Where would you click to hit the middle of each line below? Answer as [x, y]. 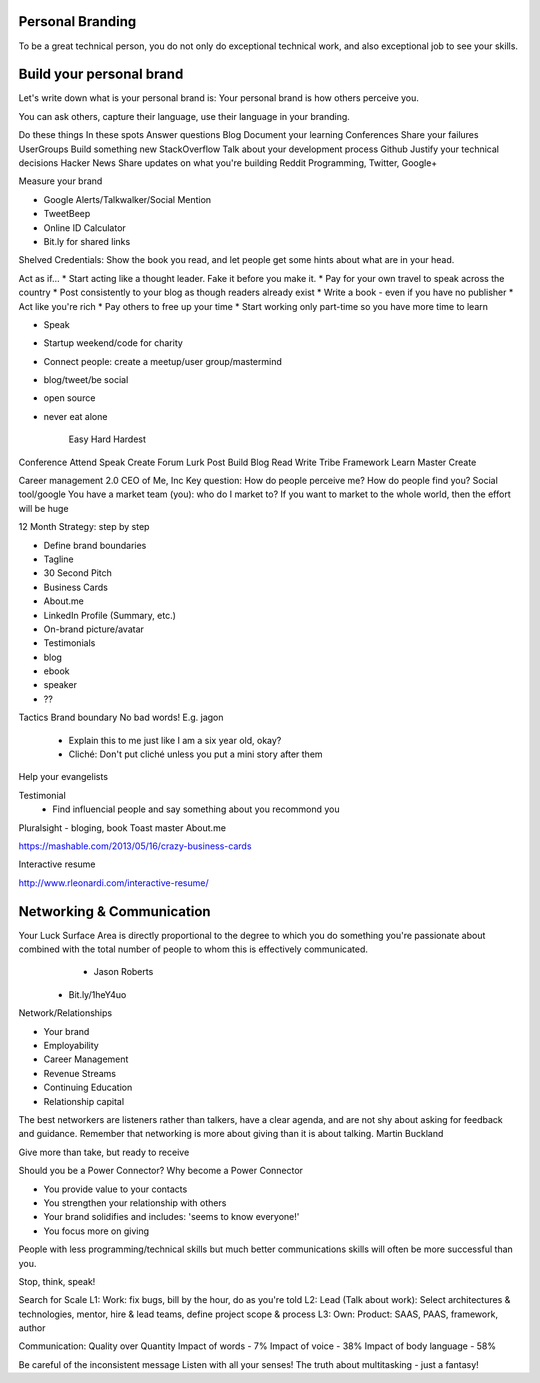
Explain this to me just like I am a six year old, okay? [175, 740]
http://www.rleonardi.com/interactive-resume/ [113, 882]
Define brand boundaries [95, 545]
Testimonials [69, 643]
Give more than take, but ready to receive [104, 1152]
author [32, 1328]
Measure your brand [60, 181]
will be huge [43, 508]
